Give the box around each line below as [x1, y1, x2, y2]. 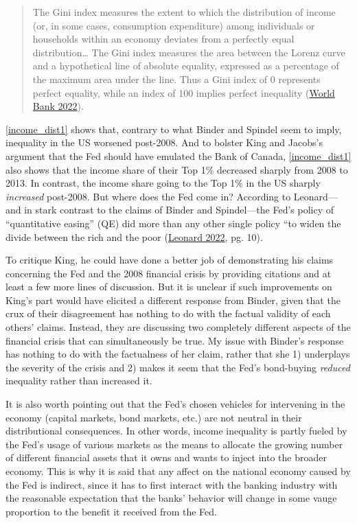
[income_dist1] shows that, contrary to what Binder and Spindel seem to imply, [5, 121, 342, 136]
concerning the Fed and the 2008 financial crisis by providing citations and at [5, 266, 332, 280]
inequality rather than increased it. [5, 373, 152, 388]
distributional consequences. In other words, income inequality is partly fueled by [5, 423, 347, 438]
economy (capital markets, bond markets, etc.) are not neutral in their [5, 410, 302, 424]
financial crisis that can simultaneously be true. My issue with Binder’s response [5, 333, 344, 347]
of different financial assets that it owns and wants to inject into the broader [5, 450, 327, 465]
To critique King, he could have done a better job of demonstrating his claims [5, 253, 334, 267]
